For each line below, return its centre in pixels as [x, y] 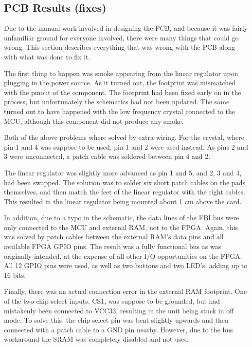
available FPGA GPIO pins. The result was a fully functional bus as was [113, 246]
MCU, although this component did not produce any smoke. [94, 121]
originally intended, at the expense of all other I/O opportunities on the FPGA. [123, 256]
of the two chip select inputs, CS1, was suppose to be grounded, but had [112, 301]
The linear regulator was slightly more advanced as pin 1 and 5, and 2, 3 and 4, [123, 172]
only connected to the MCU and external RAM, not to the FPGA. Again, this [121, 227]
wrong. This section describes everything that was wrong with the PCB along [120, 47]
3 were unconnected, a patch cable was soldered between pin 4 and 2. [107, 156]
